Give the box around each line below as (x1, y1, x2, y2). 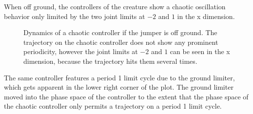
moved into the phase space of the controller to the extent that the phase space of (4, 91, 249, 101)
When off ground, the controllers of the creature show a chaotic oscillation (4, 1, 226, 11)
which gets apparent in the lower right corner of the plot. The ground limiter (4, 82, 234, 92)
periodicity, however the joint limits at (23, 46, 138, 57)
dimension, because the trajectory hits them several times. (23, 56, 197, 66)
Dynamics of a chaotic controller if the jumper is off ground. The (23, 27, 217, 38)
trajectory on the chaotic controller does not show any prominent (23, 37, 218, 47)
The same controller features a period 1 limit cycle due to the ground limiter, (4, 72, 235, 82)
